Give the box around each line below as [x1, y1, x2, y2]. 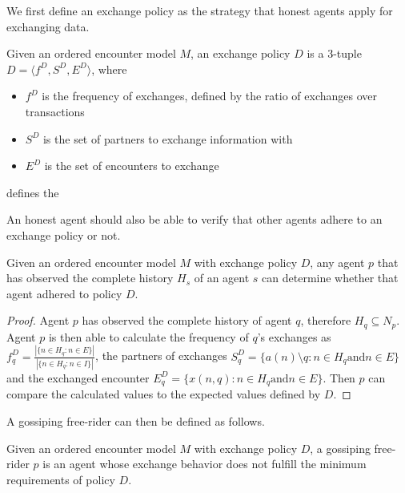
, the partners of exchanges [95, 347, 227, 364]
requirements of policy [6, 471, 115, 487]
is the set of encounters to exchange [44, 157, 219, 174]
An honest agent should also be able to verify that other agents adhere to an [6, 211, 383, 228]
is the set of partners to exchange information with [42, 130, 293, 147]
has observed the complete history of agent [82, 312, 292, 329]
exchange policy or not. [6, 226, 121, 243]
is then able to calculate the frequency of [48, 328, 249, 345]
